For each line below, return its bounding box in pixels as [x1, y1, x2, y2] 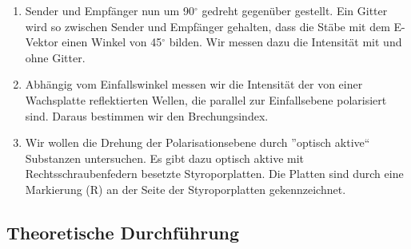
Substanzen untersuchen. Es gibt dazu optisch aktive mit [25, 149, 305, 166]
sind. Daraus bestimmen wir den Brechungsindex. [25, 107, 269, 124]
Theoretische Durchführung [6, 219, 240, 244]
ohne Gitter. [25, 49, 86, 65]
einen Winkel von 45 [62, 34, 162, 50]
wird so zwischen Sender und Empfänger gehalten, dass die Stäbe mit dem [25, 18, 390, 34]
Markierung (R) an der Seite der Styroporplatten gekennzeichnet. [25, 180, 346, 197]
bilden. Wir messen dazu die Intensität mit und [169, 34, 402, 50]
